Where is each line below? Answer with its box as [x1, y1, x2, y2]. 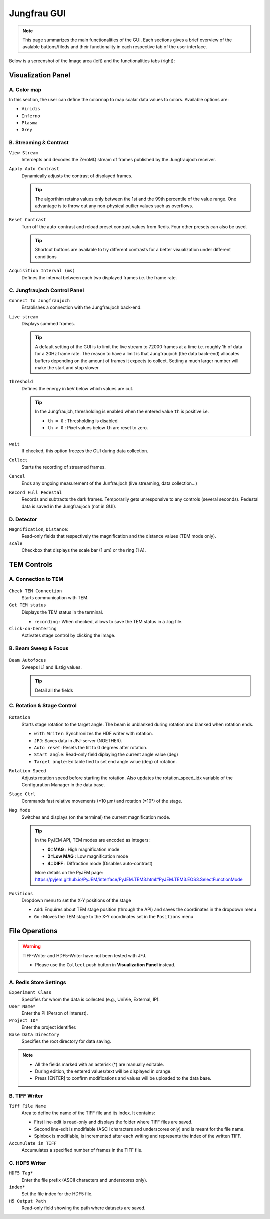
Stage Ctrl [9, 791, 36, 797]
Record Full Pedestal [9, 490, 62, 495]
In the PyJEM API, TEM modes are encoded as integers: [35, 837, 150, 843]
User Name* [9, 1003, 36, 1009]
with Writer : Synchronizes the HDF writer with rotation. [34, 731, 153, 737]
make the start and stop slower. [35, 364, 100, 370]
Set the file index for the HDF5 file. [21, 1191, 93, 1197]
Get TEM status [9, 602, 47, 608]
